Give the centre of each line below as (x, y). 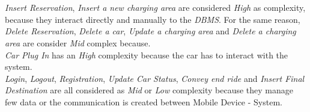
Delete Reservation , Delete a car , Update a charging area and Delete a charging (150, 31)
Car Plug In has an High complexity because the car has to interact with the (147, 54)
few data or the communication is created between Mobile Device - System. (144, 101)
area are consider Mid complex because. (78, 42)
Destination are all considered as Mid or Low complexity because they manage (149, 90)
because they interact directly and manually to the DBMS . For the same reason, (153, 19)
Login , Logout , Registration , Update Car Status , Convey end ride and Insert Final (155, 78)
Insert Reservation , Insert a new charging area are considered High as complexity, (155, 8)
